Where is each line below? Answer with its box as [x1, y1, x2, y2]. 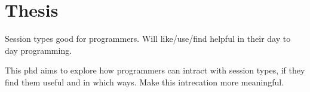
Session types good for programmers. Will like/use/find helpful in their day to [5, 32, 291, 45]
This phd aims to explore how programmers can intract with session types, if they [5, 64, 305, 76]
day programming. [5, 44, 72, 56]
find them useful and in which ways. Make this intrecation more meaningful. [5, 75, 284, 88]
